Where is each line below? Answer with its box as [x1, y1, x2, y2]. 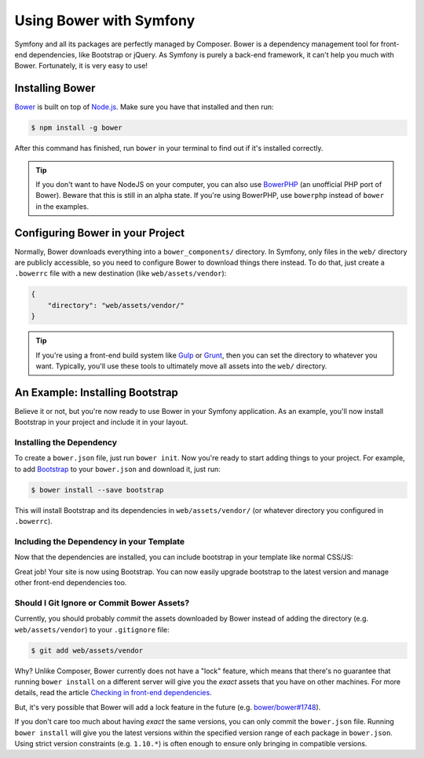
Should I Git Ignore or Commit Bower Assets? [14, 597, 190, 608]
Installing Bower [14, 82, 96, 95]
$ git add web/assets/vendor [31, 646, 144, 655]
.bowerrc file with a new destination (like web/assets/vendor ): [14, 269, 227, 278]
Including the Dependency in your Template [14, 536, 185, 547]
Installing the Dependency [14, 437, 118, 448]
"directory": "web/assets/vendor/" [47, 301, 185, 309]
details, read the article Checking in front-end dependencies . [14, 688, 212, 698]
